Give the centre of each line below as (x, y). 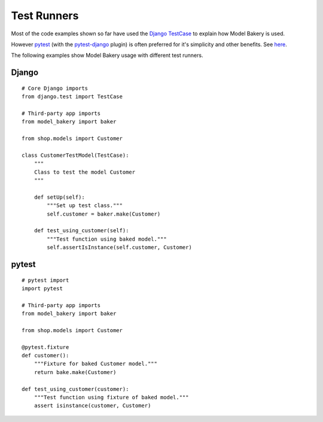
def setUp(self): (59, 197)
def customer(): (45, 356)
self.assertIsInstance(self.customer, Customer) (120, 248)
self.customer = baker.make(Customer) (104, 214)
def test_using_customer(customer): (75, 389)
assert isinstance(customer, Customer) (92, 406)
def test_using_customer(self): (81, 231)
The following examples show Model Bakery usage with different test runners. (107, 55)
